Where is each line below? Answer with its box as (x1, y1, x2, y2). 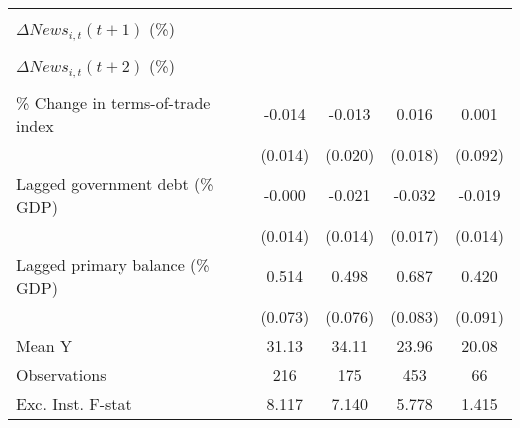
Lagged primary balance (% (16, 252, 210, 276)
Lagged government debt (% (16, 171, 214, 195)
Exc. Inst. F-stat (16, 391, 132, 415)
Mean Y (16, 333, 73, 357)
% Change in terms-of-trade (16, 90, 211, 114)
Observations (16, 362, 107, 386)
